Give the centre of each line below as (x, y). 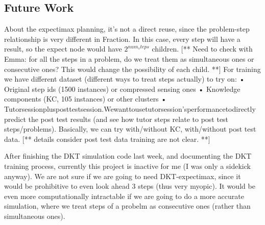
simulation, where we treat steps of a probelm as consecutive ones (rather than (127, 206)
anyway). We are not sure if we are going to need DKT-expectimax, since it (123, 176)
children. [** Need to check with (202, 49)
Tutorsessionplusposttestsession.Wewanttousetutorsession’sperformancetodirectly (130, 108)
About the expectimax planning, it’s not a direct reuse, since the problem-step (127, 29)
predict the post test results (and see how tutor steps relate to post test (116, 119)
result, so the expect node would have (63, 49)
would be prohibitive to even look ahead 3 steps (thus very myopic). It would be (130, 186)
